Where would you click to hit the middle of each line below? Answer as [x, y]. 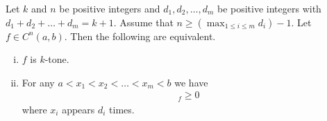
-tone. [57, 59]
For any [38, 82]
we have [191, 82]
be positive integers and [110, 8]
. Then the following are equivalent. [140, 36]
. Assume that [143, 22]
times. [122, 109]
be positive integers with [269, 8]
